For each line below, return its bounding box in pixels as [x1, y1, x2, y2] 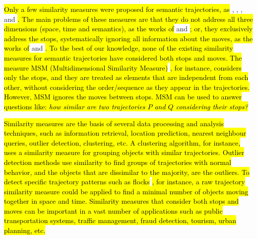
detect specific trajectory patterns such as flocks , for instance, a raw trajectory [4, 176, 245, 187]
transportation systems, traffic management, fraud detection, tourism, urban [4, 215, 237, 226]
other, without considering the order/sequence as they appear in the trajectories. [4, 81, 250, 92]
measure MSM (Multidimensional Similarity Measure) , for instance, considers [4, 62, 242, 73]
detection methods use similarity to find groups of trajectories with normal [4, 157, 231, 167]
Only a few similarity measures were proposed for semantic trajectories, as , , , [4, 4, 243, 14]
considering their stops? [176, 101, 248, 111]
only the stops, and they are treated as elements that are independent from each [4, 72, 249, 82]
